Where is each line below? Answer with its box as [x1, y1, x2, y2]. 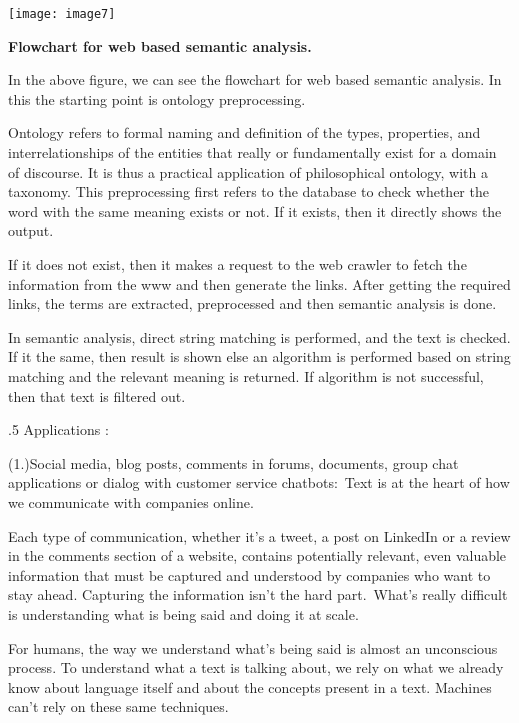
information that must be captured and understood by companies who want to [8, 564, 491, 585]
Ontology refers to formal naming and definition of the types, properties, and [8, 122, 481, 143]
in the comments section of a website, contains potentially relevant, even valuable [8, 545, 507, 566]
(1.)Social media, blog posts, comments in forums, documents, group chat [8, 452, 459, 473]
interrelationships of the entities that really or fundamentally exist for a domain [8, 142, 497, 163]
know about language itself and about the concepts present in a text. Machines [8, 676, 492, 697]
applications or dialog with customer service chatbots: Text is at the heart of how [8, 472, 510, 493]
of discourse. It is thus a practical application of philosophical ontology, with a [8, 161, 489, 182]
